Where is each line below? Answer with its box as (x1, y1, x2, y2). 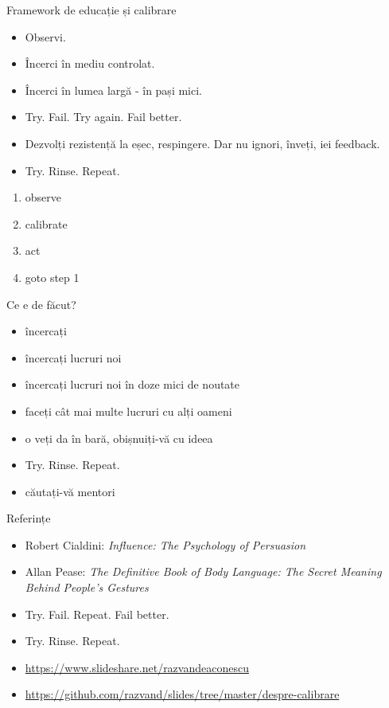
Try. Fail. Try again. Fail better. (25, 108, 182, 125)
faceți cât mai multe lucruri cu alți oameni (25, 402, 232, 419)
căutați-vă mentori (25, 483, 115, 499)
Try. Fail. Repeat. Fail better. (25, 605, 169, 622)
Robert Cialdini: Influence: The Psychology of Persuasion (25, 536, 306, 553)
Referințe (6, 510, 51, 526)
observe (25, 189, 62, 205)
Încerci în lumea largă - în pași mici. (25, 81, 202, 98)
